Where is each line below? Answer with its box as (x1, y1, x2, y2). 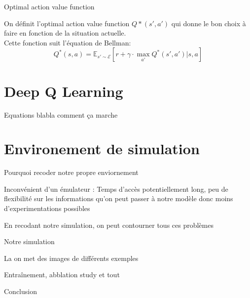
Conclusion (4, 286, 37, 296)
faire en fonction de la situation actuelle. (4, 28, 126, 38)
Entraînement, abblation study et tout (4, 269, 120, 280)
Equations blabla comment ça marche (4, 109, 118, 120)
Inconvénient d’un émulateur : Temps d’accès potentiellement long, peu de (4, 183, 228, 194)
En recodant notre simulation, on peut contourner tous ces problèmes (4, 219, 214, 230)
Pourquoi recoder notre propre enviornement (4, 167, 139, 177)
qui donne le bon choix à (171, 18, 246, 28)
